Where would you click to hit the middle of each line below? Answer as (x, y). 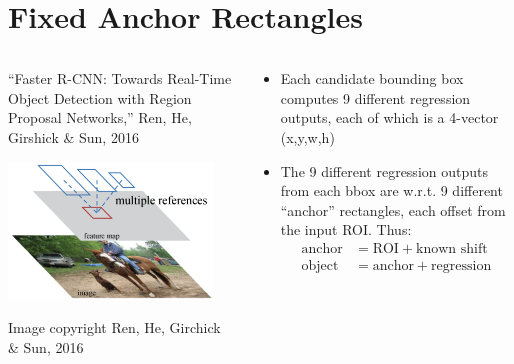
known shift (452, 248)
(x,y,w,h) (307, 136)
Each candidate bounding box (372, 78)
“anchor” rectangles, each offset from (393, 209)
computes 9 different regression (375, 97)
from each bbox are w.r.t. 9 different (391, 190)
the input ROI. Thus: (346, 229)
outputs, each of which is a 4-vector (389, 117)
